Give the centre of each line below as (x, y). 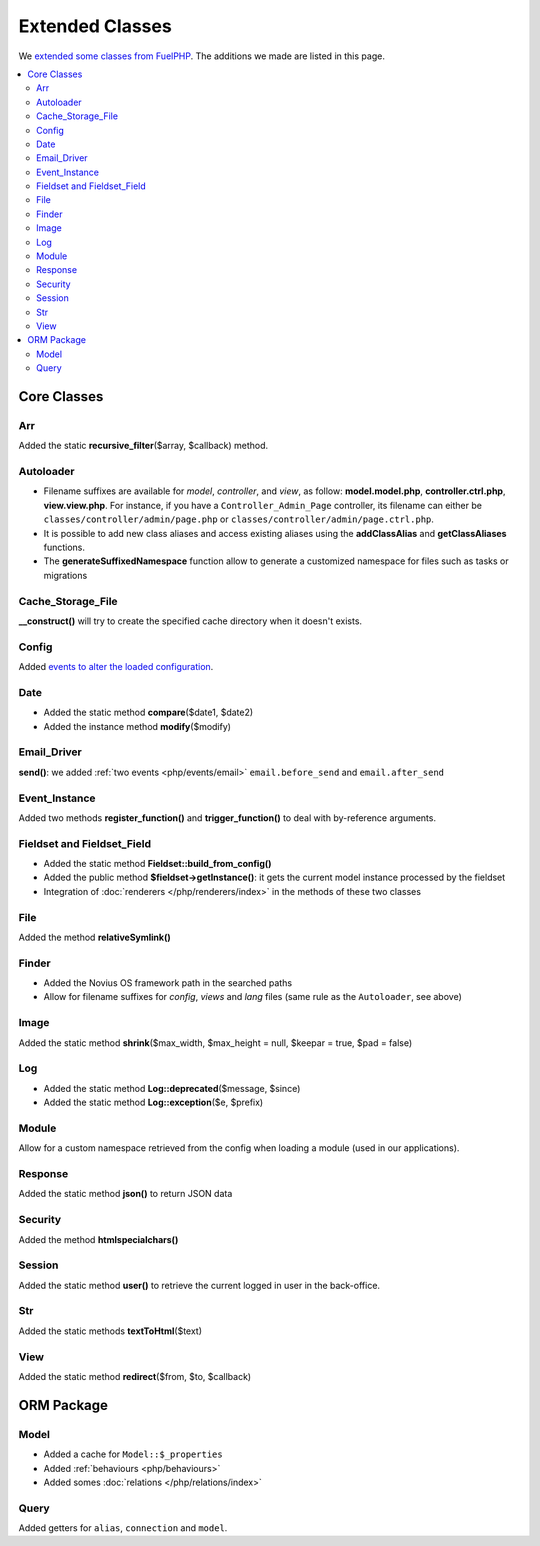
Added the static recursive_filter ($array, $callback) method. (143, 446)
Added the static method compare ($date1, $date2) (148, 712)
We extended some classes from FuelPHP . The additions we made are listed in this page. (201, 56)
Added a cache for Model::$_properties (133, 1454)
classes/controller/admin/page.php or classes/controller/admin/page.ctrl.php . (239, 519)
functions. (64, 547)
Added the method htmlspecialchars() (98, 1239)
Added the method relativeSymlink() (94, 937)
